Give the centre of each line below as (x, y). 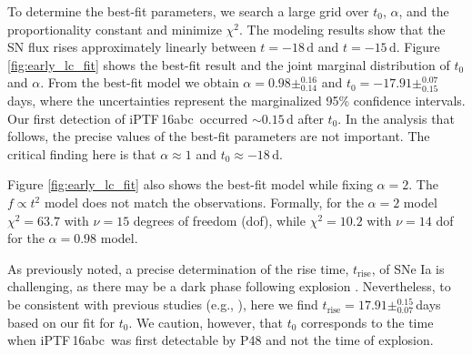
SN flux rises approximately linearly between (132, 47)
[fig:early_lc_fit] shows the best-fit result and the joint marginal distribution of (229, 64)
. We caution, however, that (206, 322)
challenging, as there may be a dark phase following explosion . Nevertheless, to (229, 286)
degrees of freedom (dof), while (219, 220)
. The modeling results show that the (342, 29)
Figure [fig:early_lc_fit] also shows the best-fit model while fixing (190, 184)
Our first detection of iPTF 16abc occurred (128, 118)
